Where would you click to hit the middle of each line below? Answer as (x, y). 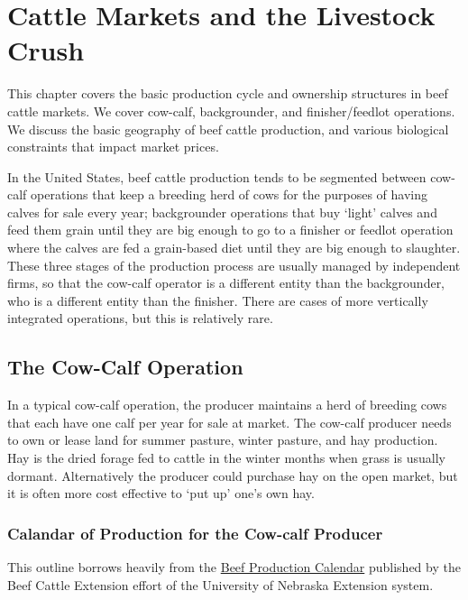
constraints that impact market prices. (113, 147)
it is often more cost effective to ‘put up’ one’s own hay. (161, 493)
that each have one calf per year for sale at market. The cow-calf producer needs (229, 422)
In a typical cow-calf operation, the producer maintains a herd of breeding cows (227, 405)
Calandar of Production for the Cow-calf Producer (195, 533)
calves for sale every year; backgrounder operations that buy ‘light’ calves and (222, 212)
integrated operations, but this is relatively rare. (140, 318)
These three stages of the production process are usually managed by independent (234, 265)
